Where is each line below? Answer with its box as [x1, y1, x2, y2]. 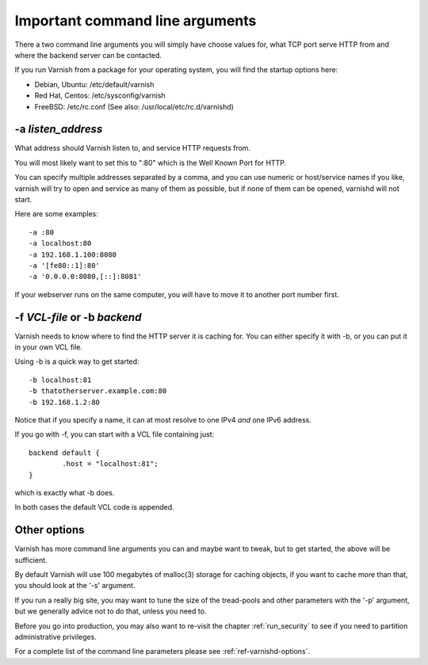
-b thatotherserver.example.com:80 [29, 387, 167, 396]
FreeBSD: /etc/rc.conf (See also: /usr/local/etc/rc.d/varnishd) [34, 101, 234, 111]
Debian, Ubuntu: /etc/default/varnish [34, 79, 155, 89]
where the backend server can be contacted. [14, 50, 162, 59]
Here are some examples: [14, 209, 99, 219]
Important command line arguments [14, 12, 257, 29]
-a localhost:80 [29, 239, 92, 248]
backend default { [29, 448, 101, 457]
